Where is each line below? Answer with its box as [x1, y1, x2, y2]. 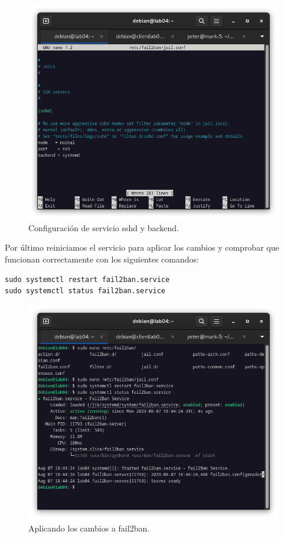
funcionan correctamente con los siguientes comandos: [5, 253, 199, 265]
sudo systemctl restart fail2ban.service [5, 275, 170, 284]
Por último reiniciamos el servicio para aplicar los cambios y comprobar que [5, 241, 279, 254]
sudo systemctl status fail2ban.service [5, 287, 166, 296]
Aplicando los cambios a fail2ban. [28, 521, 150, 534]
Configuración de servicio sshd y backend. [28, 221, 179, 234]
